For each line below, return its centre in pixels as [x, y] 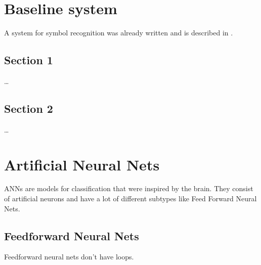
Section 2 [29, 108]
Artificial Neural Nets [82, 164]
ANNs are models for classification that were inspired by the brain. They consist [129, 188]
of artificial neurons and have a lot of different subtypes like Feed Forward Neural [130, 198]
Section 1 [29, 60]
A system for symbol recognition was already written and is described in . [119, 33]
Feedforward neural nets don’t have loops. [69, 257]
